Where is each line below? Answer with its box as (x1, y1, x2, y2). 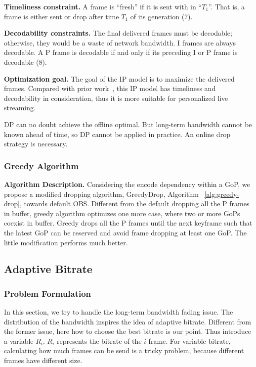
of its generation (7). (130, 11, 193, 21)
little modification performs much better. (4, 237, 128, 247)
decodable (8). (4, 56, 47, 67)
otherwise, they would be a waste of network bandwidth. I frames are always (4, 37, 236, 47)
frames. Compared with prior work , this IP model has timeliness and (4, 83, 216, 93)
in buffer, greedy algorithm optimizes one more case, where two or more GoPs (4, 208, 240, 218)
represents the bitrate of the (57, 335, 142, 346)
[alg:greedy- (204, 188, 239, 199)
